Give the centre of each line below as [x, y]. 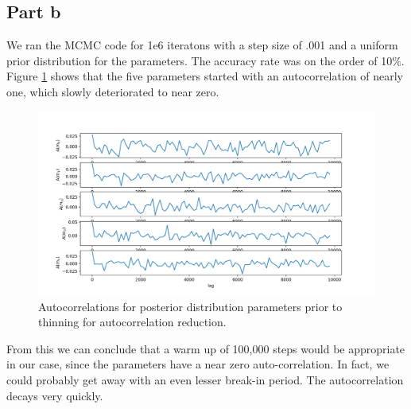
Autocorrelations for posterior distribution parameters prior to [190, 306]
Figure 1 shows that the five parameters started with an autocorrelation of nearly [205, 76]
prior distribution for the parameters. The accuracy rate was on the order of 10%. [205, 60]
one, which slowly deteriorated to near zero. [113, 91]
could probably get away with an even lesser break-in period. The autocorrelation [205, 380]
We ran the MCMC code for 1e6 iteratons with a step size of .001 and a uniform [202, 45]
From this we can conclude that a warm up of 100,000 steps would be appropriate [206, 348]
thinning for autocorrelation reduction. [132, 322]
